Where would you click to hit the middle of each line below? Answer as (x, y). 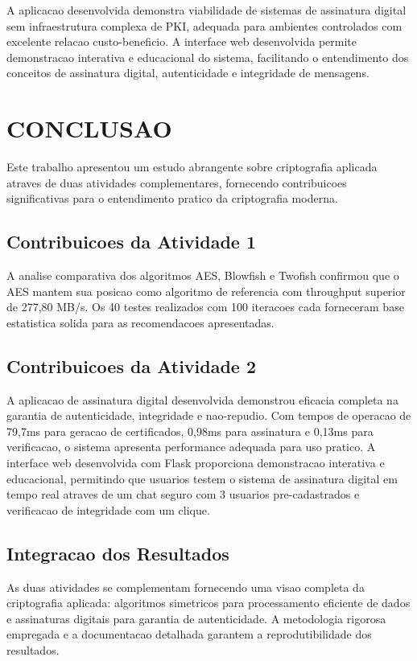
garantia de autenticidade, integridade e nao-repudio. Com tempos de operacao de (209, 415)
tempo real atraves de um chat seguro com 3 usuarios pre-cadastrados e (183, 494)
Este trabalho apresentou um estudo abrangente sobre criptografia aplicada (192, 167)
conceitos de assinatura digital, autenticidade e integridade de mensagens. (188, 73)
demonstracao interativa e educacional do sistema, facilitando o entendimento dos (208, 57)
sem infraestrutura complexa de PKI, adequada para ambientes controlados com (204, 25)
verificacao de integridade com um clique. (108, 509)
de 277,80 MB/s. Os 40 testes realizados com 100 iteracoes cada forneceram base (205, 307)
